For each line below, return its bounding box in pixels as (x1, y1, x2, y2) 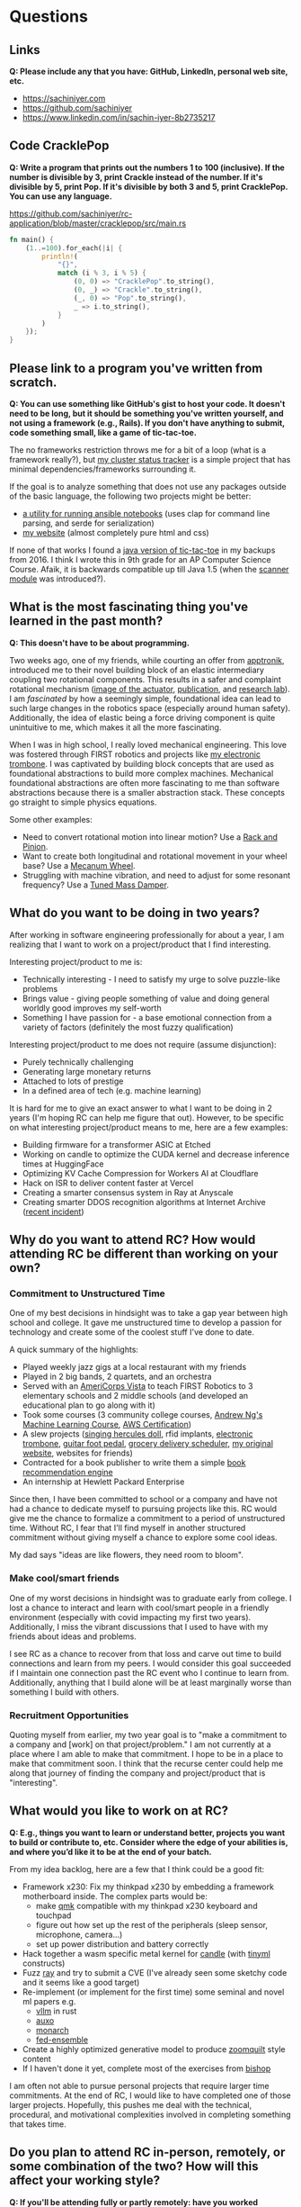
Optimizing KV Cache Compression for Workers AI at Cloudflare (22, 1167, 259, 1178)
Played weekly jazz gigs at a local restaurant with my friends (22, 1362, 247, 1373)
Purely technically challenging (22, 1056, 134, 1067)
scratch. (9, 374, 58, 390)
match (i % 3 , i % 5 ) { (57, 268, 146, 278)
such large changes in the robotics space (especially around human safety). (9, 702, 291, 713)
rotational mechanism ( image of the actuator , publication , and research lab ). (9, 683, 290, 694)
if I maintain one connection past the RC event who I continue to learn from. (9, 1667, 289, 1678)
